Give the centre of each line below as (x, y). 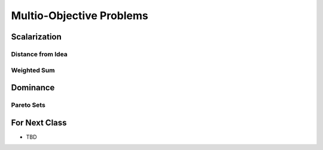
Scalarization (36, 37)
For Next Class (39, 123)
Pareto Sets (28, 105)
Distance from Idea (39, 54)
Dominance (33, 88)
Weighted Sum (33, 70)
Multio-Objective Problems (80, 16)
